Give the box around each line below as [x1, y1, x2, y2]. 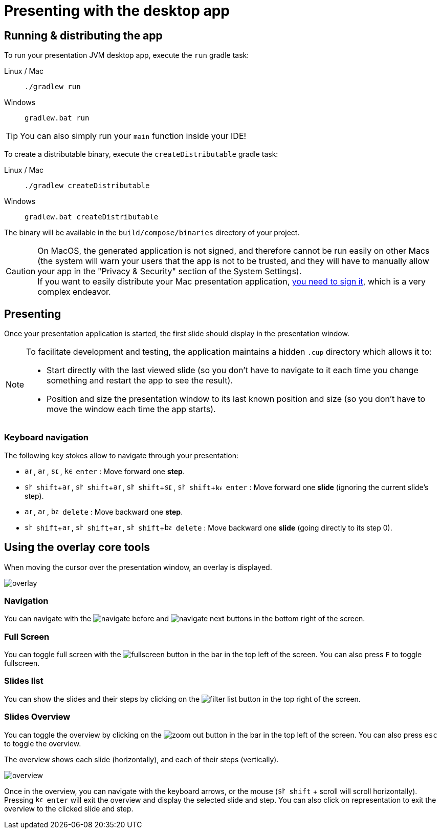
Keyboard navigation [4, 432, 89, 443]
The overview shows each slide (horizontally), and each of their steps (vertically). [4, 755, 279, 764]
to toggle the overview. [4, 739, 81, 748]
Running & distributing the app [4, 29, 163, 42]
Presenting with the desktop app [4, 2, 230, 19]
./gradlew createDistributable [25, 181, 150, 190]
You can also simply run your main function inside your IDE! [20, 131, 247, 141]
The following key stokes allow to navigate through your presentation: [4, 451, 239, 460]
